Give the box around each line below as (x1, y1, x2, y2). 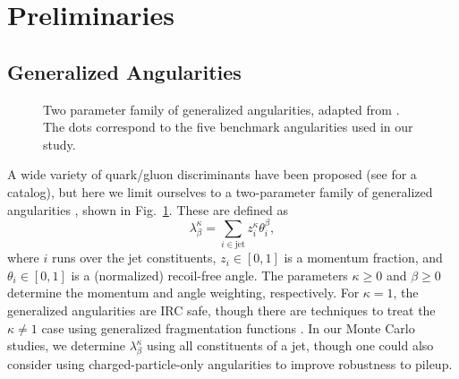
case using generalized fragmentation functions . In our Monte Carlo (41, 318, 415, 337)
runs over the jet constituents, (51, 248, 217, 267)
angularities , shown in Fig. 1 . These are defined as (7, 200, 289, 219)
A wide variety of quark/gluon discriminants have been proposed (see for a (7, 165, 417, 184)
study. (43, 134, 76, 153)
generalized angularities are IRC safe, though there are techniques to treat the (7, 301, 436, 320)
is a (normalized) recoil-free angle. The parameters (71, 265, 348, 284)
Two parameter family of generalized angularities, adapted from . (43, 99, 400, 118)
